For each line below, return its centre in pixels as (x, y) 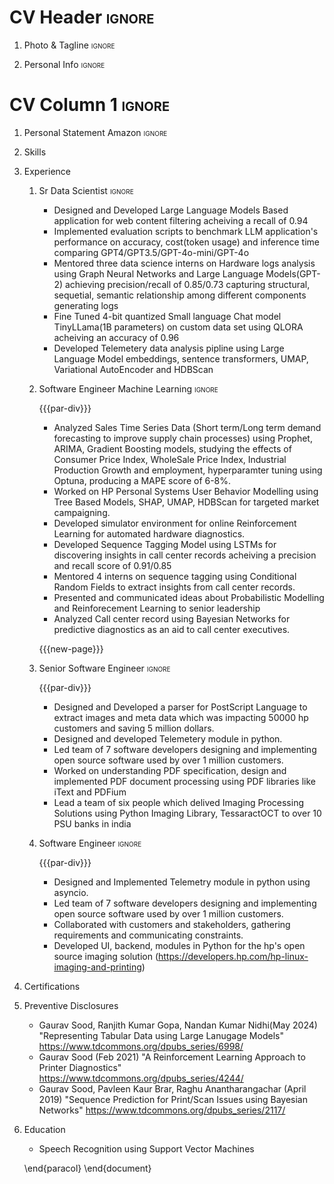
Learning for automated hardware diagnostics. (149, 533)
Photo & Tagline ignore (69, 45)
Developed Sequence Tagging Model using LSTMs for (165, 544)
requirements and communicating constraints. (148, 935)
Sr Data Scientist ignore (86, 190)
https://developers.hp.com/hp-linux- (233, 956)
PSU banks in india (92, 823)
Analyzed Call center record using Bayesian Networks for (172, 618)
